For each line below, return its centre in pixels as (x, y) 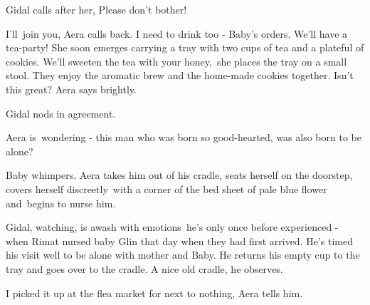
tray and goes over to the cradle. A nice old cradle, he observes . (144, 268)
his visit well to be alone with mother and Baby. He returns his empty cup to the (183, 255)
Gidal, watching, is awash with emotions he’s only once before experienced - (172, 227)
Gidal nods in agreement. (61, 113)
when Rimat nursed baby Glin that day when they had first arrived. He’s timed (179, 241)
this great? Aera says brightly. (71, 89)
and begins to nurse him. (61, 203)
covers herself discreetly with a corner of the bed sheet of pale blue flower (166, 188)
